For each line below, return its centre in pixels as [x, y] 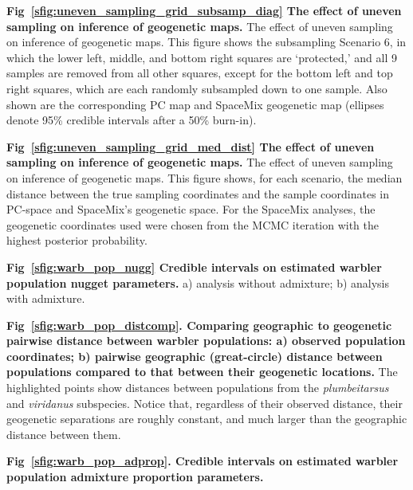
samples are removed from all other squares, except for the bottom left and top [200, 73]
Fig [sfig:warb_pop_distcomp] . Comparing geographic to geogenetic [199, 325]
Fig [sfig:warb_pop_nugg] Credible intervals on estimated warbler [194, 267]
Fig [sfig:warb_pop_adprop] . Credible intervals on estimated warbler [203, 461]
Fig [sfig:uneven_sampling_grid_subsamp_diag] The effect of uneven [204, 10]
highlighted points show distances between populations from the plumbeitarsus [198, 388]
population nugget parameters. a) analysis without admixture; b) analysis [198, 282]
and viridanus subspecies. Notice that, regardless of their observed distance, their [205, 403]
